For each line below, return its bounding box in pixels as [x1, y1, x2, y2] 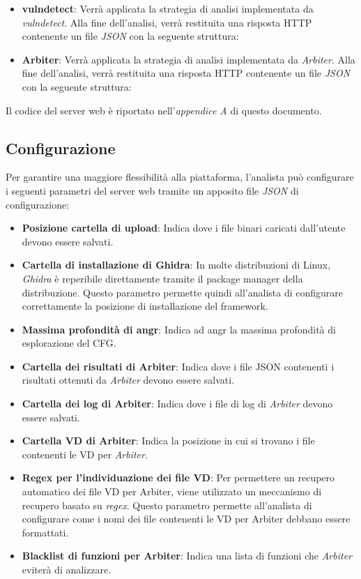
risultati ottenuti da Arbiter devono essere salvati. [22, 373, 235, 387]
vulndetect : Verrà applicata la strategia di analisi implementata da [22, 1, 314, 15]
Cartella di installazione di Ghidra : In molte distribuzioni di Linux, [22, 257, 331, 272]
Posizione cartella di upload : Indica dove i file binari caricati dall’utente [22, 220, 346, 235]
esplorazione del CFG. [22, 336, 116, 350]
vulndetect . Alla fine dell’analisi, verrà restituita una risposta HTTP [22, 15, 312, 29]
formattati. [22, 525, 69, 539]
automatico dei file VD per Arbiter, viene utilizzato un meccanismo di [22, 484, 322, 499]
